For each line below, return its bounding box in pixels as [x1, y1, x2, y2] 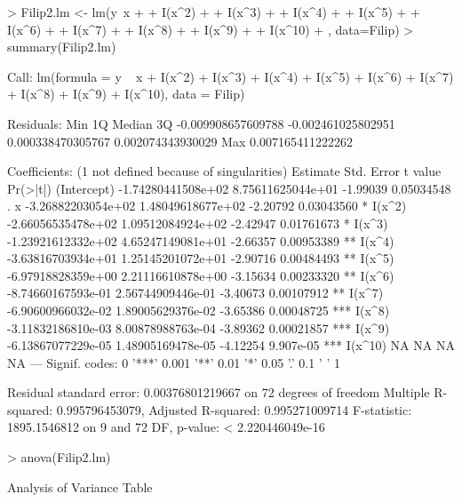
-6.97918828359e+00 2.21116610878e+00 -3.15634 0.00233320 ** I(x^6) [7, 266, 394, 284]
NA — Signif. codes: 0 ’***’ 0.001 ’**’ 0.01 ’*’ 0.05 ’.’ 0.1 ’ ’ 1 [7, 353, 340, 371]
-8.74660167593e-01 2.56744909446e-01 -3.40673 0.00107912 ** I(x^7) [7, 283, 384, 302]
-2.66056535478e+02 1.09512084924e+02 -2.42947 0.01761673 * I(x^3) [7, 213, 388, 232]
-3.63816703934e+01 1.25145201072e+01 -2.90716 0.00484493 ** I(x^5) [7, 249, 394, 267]
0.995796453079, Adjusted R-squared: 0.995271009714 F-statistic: [56, 400, 412, 418]
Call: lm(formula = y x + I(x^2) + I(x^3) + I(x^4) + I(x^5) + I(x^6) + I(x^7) [7, 67, 454, 85]
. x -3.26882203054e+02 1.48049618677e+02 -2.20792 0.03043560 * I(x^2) [7, 196, 407, 215]
